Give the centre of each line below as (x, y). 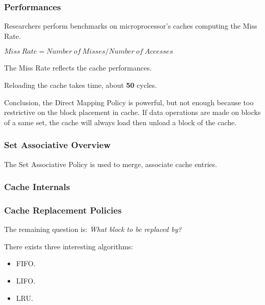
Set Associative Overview (57, 145)
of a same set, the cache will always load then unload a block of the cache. (121, 122)
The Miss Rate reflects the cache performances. (78, 68)
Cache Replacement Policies (63, 210)
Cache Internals (37, 187)
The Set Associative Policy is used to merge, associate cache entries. (111, 164)
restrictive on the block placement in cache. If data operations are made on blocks (132, 112)
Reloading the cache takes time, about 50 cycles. (81, 85)
